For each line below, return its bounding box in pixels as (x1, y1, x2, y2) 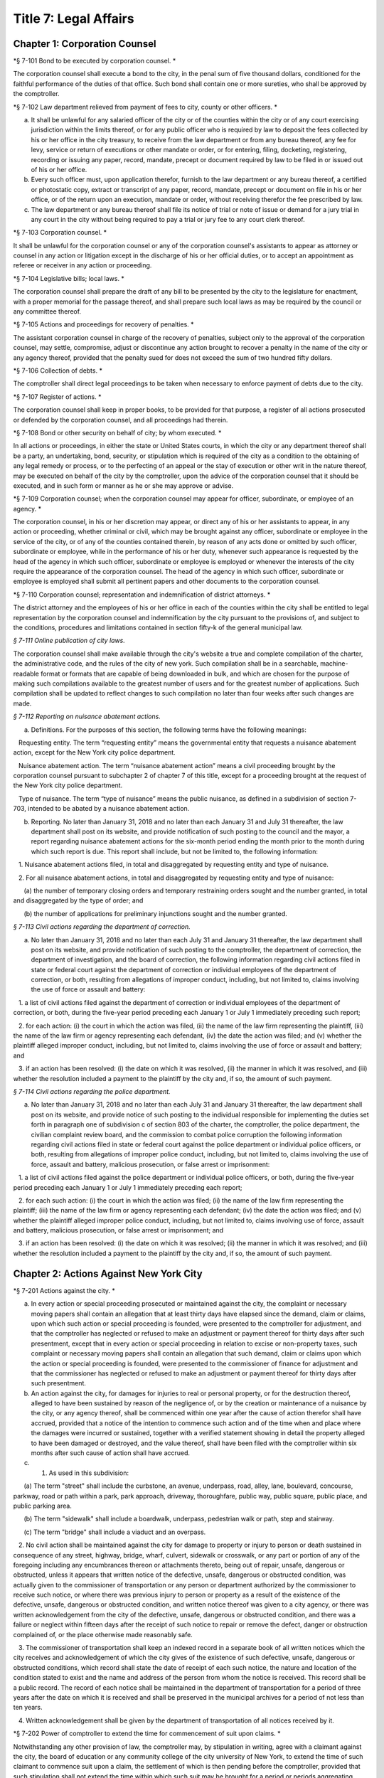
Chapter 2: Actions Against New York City (13, 1267, 203, 1279)
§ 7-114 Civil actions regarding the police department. (13, 1087, 171, 1095)
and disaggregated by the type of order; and (13, 896, 144, 905)
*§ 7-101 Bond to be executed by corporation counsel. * (13, 57, 176, 65)
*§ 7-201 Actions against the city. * (13, 1286, 115, 1294)
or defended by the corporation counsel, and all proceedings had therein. (13, 415, 228, 424)
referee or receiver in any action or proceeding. (13, 261, 152, 270)
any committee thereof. (13, 307, 82, 316)
